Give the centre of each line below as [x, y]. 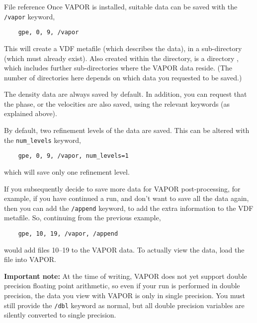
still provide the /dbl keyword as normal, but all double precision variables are [124, 305]
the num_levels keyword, [43, 140]
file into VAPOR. [30, 259]
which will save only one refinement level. [67, 171]
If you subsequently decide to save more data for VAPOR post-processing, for [122, 188]
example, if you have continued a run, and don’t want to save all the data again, [127, 198]
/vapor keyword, [30, 16]
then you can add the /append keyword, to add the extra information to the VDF [129, 208]
